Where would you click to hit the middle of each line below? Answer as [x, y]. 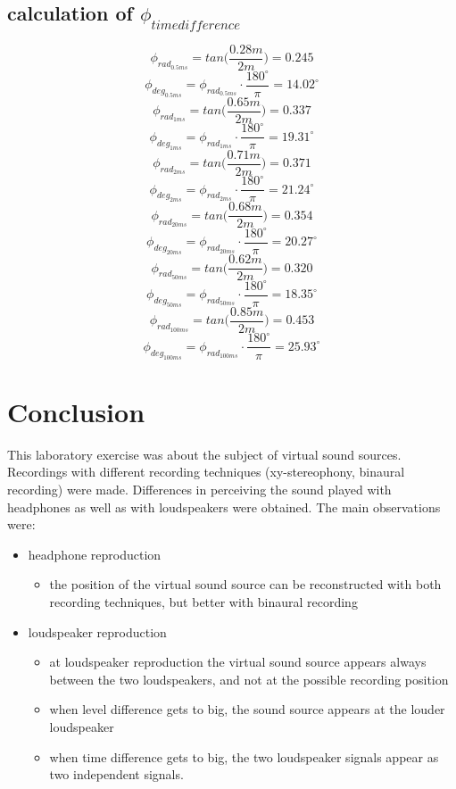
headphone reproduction [95, 554]
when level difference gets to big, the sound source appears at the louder [247, 709]
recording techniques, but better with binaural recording [203, 601]
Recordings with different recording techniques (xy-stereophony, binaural [206, 472]
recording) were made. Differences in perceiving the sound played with [199, 489]
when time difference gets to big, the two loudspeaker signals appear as [244, 756]
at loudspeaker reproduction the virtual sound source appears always [238, 662]
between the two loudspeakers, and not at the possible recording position [249, 679]
